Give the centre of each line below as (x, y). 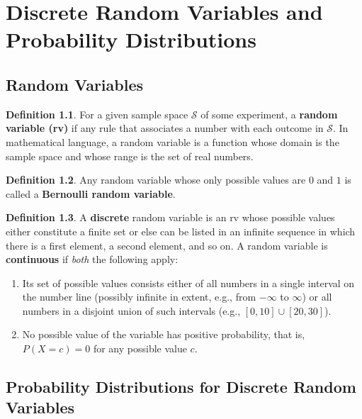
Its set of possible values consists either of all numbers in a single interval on (188, 283)
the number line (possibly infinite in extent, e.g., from (139, 297)
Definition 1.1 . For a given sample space (97, 114)
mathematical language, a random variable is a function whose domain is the (172, 141)
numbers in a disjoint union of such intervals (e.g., (131, 310)
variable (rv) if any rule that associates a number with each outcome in (165, 128)
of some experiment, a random (269, 114)
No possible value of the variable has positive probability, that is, (164, 334)
